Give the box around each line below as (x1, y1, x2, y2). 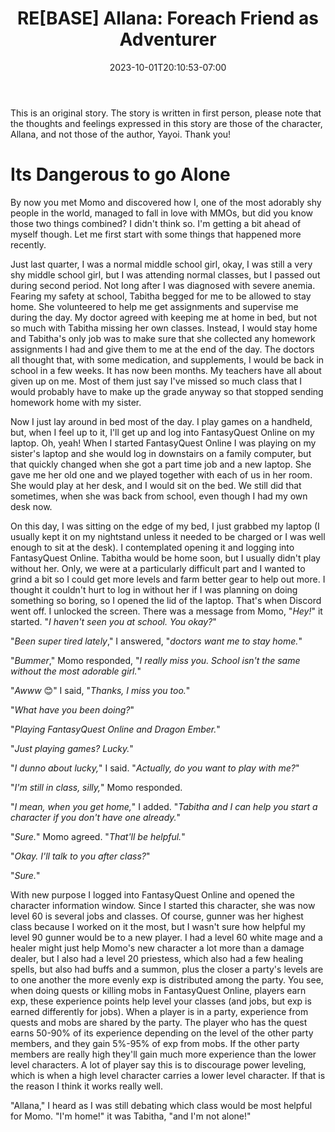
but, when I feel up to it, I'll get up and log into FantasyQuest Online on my (10, 426, 315, 438)
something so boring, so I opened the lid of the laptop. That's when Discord (10, 594, 322, 606)
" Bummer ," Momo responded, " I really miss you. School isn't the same (10, 654, 301, 666)
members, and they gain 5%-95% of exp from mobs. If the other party (10, 1037, 300, 1049)
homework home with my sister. (10, 396, 142, 408)
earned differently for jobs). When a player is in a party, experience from (10, 1005, 309, 1017)
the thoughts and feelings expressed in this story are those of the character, (10, 117, 323, 129)
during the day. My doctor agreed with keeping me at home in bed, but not (10, 311, 318, 323)
